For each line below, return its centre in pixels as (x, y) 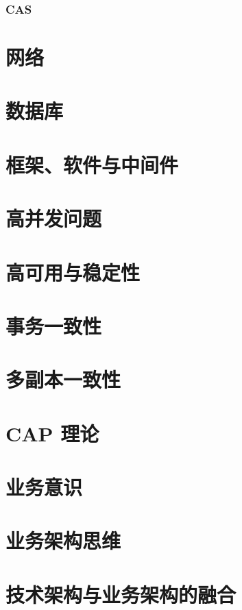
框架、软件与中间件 (92, 164)
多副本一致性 (63, 379)
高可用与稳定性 (73, 272)
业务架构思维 (63, 540)
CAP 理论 (52, 433)
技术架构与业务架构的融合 (121, 594)
